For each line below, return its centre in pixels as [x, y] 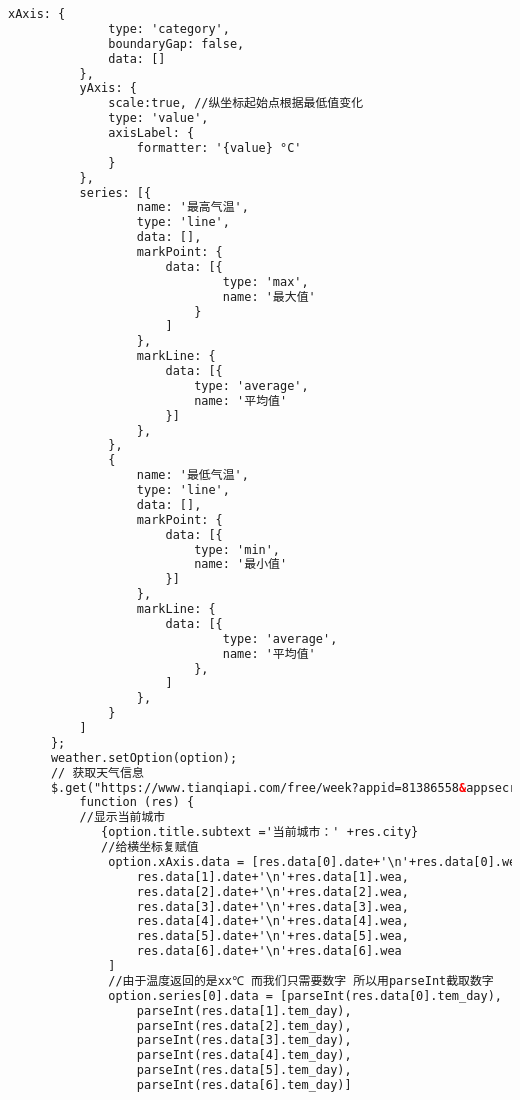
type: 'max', [265, 281]
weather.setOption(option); [144, 757]
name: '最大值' [269, 296]
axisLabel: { [151, 133]
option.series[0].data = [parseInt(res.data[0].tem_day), [305, 995]
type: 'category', [169, 28]
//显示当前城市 [122, 817]
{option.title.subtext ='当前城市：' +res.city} [260, 832]
